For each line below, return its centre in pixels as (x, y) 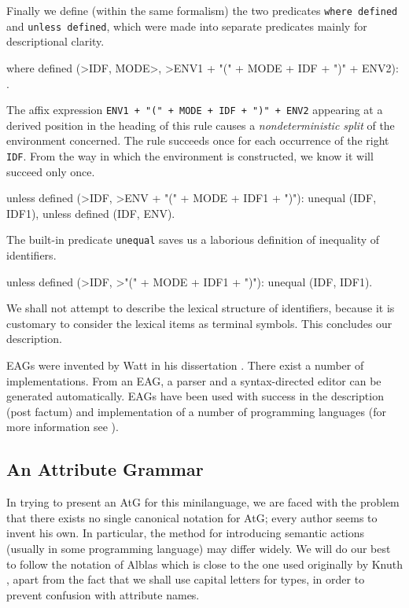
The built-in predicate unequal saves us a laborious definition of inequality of (193, 240)
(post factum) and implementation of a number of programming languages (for (196, 411)
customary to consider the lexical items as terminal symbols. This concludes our (199, 323)
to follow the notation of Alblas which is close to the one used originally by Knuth (204, 564)
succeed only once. (51, 171)
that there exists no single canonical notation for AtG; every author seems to (192, 517)
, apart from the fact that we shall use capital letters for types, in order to (186, 579)
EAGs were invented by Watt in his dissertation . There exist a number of (185, 365)
